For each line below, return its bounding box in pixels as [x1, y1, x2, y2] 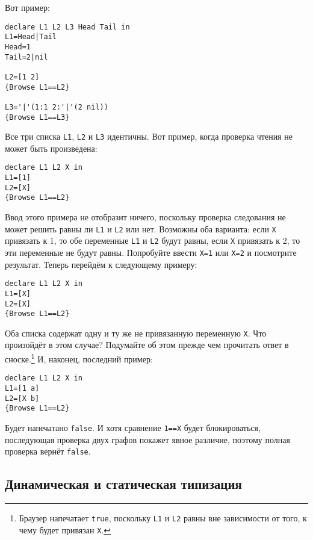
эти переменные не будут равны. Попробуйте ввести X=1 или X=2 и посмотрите [5, 246, 297, 258]
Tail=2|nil [5, 52, 48, 61]
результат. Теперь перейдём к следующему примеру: [5, 258, 197, 270]
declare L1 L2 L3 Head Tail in [5, 22, 130, 31]
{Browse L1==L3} [5, 113, 70, 122]
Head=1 [5, 42, 31, 51]
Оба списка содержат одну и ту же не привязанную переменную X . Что [5, 326, 267, 339]
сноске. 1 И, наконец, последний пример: [5, 351, 153, 365]
